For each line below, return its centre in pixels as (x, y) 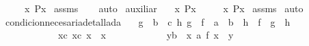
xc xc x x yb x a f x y (146, 35)
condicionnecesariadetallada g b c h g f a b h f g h (148, 21)
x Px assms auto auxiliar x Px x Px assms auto (164, 8)
